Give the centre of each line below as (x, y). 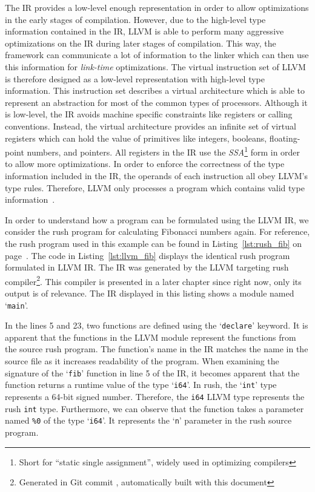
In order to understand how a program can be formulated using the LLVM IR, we (157, 219)
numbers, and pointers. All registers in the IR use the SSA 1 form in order (164, 151)
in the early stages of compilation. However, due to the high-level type (135, 19)
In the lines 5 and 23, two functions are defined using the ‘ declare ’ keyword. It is (157, 325)
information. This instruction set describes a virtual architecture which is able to (155, 90)
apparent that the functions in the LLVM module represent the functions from (151, 337)
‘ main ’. (17, 305)
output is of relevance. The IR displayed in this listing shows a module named (150, 293)
